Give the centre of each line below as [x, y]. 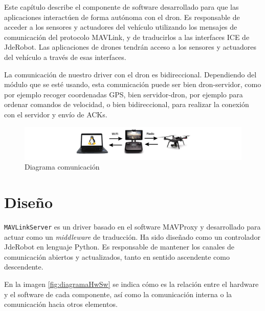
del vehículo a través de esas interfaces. [65, 57]
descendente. [24, 267]
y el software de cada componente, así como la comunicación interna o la [118, 294]
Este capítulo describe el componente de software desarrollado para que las [122, 7]
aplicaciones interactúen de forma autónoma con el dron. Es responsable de [122, 17]
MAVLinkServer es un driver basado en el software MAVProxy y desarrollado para [132, 227]
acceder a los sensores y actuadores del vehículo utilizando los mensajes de [121, 27]
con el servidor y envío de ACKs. [56, 114]
